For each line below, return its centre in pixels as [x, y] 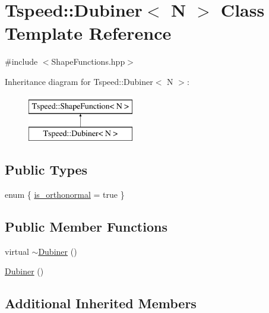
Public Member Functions [86, 226]
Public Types [46, 170]
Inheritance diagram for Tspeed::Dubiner [79, 81]
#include [21, 61]
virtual [17, 251]
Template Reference [88, 33]
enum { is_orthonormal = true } [65, 194]
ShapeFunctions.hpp [88, 61]
